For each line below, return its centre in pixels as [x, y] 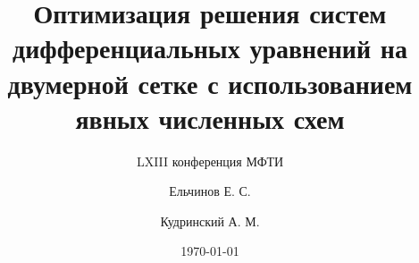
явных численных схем [210, 118]
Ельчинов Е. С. [210, 191]
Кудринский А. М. [210, 221]
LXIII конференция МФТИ [210, 161]
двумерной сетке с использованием [210, 83]
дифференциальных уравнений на [210, 48]
